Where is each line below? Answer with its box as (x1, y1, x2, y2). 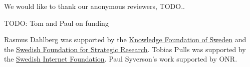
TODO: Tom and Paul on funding (4, 17, 109, 28)
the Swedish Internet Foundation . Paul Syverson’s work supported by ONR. (4, 54, 237, 64)
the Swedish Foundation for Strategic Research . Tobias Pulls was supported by (4, 44, 246, 54)
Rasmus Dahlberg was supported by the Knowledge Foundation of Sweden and (4, 34, 246, 45)
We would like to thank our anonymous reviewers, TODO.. (4, 1, 185, 11)
